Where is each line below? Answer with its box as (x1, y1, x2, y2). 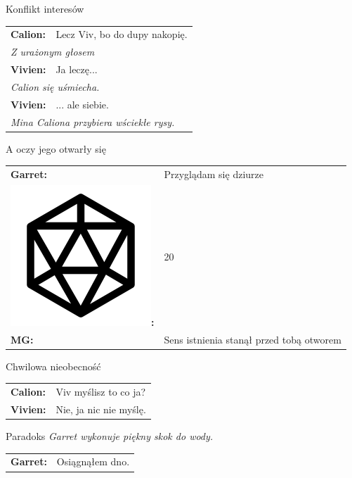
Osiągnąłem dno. (56, 454, 130, 469)
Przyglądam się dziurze (164, 167, 263, 181)
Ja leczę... (56, 62, 98, 77)
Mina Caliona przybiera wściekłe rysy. (11, 114, 175, 129)
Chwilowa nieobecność (6, 358, 101, 373)
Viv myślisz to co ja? (56, 384, 146, 399)
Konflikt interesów (6, 1, 84, 15)
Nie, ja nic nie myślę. (56, 401, 146, 416)
